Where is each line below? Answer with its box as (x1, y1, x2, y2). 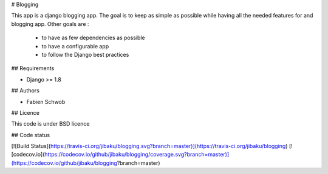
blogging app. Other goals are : (11, 20, 89, 27)
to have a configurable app (41, 42, 109, 50)
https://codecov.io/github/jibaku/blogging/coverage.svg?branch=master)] (44, 151, 230, 158)
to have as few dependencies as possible (41, 34, 145, 42)
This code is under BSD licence (11, 120, 90, 127)
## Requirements (11, 65, 55, 72)
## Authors (11, 87, 39, 94)
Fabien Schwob (26, 98, 66, 105)
